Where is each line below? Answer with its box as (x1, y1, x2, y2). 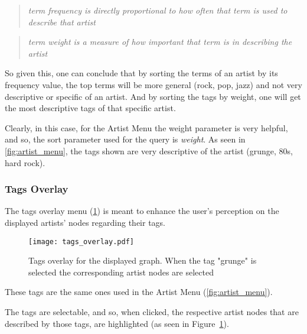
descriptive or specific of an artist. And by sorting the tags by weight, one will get (5, 90, 301, 102)
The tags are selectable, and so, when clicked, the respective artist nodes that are (5, 305, 299, 317)
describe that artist (28, 15, 96, 28)
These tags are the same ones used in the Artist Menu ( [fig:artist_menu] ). (5, 286, 273, 298)
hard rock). (5, 156, 45, 168)
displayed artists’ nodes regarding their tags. (5, 216, 166, 228)
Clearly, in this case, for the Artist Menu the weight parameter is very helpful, (5, 121, 288, 134)
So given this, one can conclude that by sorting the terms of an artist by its (5, 67, 278, 79)
